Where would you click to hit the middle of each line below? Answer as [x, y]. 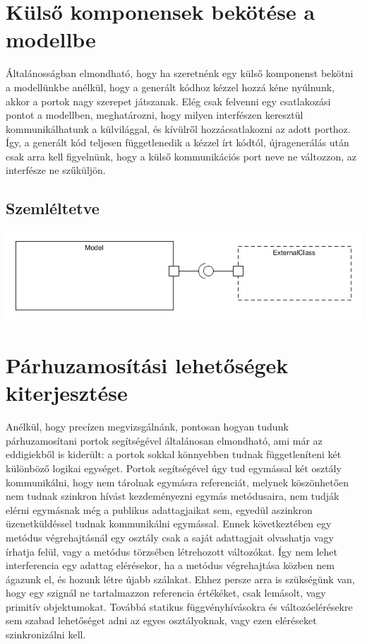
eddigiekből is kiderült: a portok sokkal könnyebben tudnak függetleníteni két [174, 454]
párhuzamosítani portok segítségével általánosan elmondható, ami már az [164, 440]
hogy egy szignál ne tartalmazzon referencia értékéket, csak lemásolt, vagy [166, 593]
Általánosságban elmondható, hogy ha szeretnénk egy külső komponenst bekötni [180, 73]
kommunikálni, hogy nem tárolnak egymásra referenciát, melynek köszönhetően [178, 482]
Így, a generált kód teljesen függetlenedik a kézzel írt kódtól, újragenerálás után [178, 142]
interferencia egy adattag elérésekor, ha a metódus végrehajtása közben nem [170, 565]
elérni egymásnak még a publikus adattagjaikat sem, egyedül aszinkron [159, 509]
